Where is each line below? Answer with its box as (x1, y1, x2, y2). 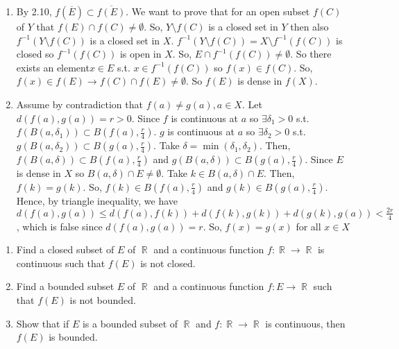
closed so (16, 46, 54, 61)
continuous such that (16, 255, 105, 270)
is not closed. (140, 255, 196, 270)
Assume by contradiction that (16, 96, 143, 111)
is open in (119, 46, 162, 61)
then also (290, 19, 329, 33)
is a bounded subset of (82, 316, 178, 330)
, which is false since (16, 219, 103, 233)
